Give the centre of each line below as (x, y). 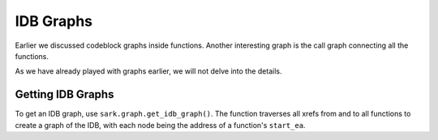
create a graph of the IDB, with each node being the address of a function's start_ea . (160, 125)
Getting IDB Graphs (64, 94)
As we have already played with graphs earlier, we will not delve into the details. (148, 71)
